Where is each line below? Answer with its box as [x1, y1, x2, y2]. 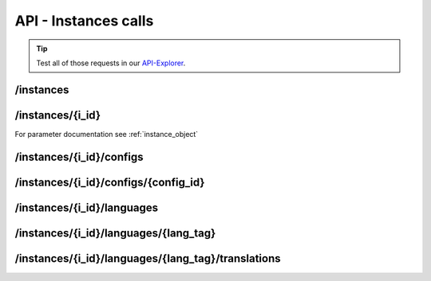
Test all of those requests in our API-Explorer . [36, 58, 186, 68]
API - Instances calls [14, 12, 154, 29]
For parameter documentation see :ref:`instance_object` [14, 129, 199, 139]
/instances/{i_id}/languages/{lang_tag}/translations [14, 252, 281, 265]
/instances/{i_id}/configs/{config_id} [14, 175, 205, 189]
